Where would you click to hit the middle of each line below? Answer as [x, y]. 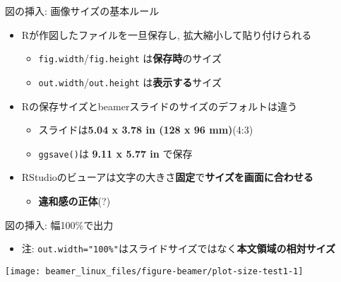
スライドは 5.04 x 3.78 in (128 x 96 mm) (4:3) [146, 130]
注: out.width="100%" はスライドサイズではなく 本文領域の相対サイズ [179, 248]
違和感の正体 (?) [74, 200]
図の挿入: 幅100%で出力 [59, 224]
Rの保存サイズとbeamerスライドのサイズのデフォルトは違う [160, 106]
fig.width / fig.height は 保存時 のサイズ [130, 58]
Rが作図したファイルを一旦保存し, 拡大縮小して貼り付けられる [167, 34]
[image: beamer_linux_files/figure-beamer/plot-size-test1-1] [154, 271]
